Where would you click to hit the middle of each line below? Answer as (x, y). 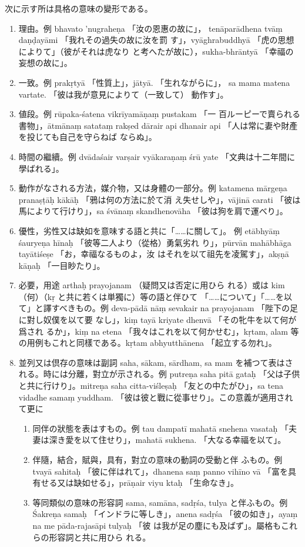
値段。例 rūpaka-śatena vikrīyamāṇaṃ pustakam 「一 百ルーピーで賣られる (160, 114)
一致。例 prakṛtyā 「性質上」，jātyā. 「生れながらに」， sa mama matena (154, 82)
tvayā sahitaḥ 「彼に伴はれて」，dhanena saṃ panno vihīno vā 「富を (160, 471)
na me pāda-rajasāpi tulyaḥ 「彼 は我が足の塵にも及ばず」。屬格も (157, 525)
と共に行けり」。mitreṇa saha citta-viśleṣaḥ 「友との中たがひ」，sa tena (151, 386)
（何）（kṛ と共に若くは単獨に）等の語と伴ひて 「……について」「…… (147, 296)
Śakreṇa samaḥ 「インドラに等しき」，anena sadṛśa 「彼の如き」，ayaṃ (165, 514)
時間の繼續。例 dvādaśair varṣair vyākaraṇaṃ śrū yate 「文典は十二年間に (157, 156)
